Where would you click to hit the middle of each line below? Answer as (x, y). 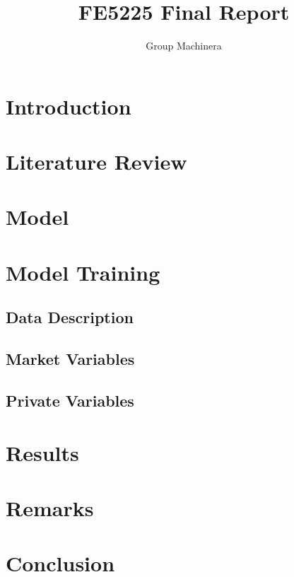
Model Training (83, 272)
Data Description (70, 317)
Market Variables (70, 359)
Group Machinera (184, 46)
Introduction (69, 106)
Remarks (50, 507)
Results (42, 452)
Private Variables (70, 400)
